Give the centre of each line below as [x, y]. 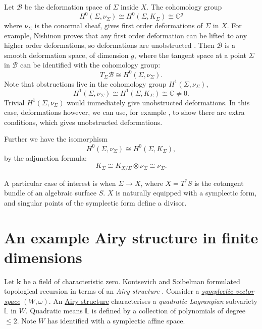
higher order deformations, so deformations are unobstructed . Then [109, 45]
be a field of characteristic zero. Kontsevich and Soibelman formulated [132, 281]
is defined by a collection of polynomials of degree [168, 311]
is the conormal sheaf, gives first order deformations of [119, 25]
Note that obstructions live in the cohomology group [85, 83]
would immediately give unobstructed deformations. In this [158, 102]
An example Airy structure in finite [131, 237]
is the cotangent [219, 183]
